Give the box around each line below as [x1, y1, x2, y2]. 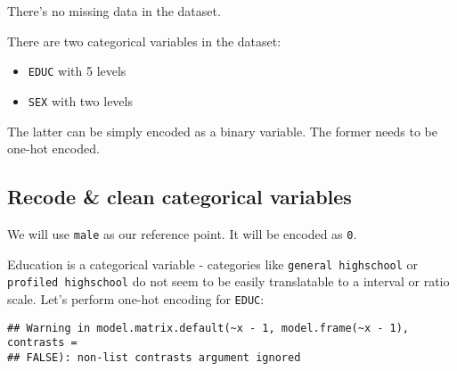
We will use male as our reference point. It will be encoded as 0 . [7, 224, 357, 243]
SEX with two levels [28, 91, 133, 110]
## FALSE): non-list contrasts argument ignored [7, 350, 301, 364]
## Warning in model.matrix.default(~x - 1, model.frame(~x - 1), [7, 321, 410, 334]
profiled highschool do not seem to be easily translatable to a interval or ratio [7, 272, 450, 291]
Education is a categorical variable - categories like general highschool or [7, 254, 419, 273]
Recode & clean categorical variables [7, 183, 352, 210]
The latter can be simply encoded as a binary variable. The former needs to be [7, 121, 438, 140]
